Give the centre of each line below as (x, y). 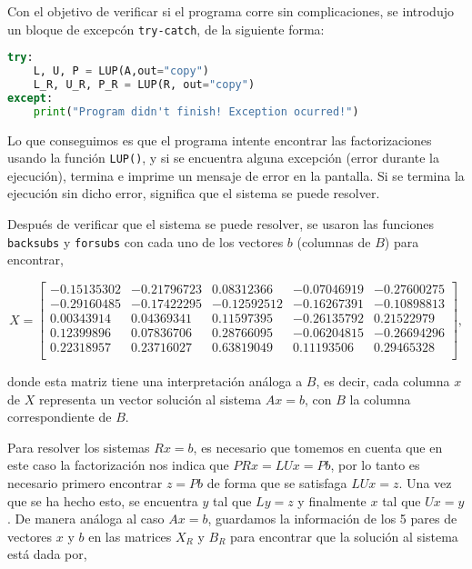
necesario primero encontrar (85, 483)
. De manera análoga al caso (86, 519)
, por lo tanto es (375, 465)
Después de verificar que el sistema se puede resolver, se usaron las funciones (221, 224)
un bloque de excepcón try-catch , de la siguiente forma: (166, 29)
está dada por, (47, 554)
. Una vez (425, 483)
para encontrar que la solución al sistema (344, 536)
